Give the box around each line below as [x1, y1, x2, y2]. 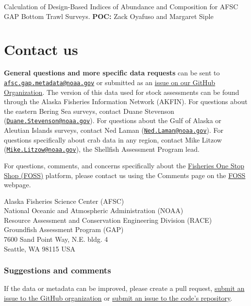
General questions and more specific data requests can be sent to [4, 68, 220, 78]
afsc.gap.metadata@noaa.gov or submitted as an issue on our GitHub [4, 77, 216, 87]
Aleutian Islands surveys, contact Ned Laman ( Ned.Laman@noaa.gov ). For [4, 125, 224, 135]
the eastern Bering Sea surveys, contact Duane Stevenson [4, 106, 174, 116]
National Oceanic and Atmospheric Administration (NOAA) [4, 205, 184, 216]
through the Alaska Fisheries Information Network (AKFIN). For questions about [4, 96, 248, 107]
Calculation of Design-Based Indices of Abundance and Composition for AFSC [4, 1, 238, 11]
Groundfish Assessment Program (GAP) [4, 224, 124, 234]
